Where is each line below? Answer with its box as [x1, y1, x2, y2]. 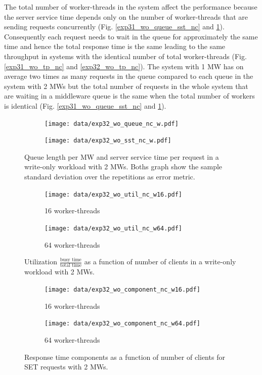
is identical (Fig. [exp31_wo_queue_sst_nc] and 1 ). [4, 100, 166, 111]
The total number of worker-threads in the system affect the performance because [4, 2, 257, 12]
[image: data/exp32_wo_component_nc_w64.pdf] [45, 320, 200, 327]
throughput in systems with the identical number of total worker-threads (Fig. [4, 51, 247, 61]
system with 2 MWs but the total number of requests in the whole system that [4, 80, 248, 91]
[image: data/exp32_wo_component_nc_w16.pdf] [45, 286, 200, 294]
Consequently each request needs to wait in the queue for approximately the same [4, 31, 258, 41]
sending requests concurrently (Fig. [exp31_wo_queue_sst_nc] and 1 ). [4, 21, 225, 32]
